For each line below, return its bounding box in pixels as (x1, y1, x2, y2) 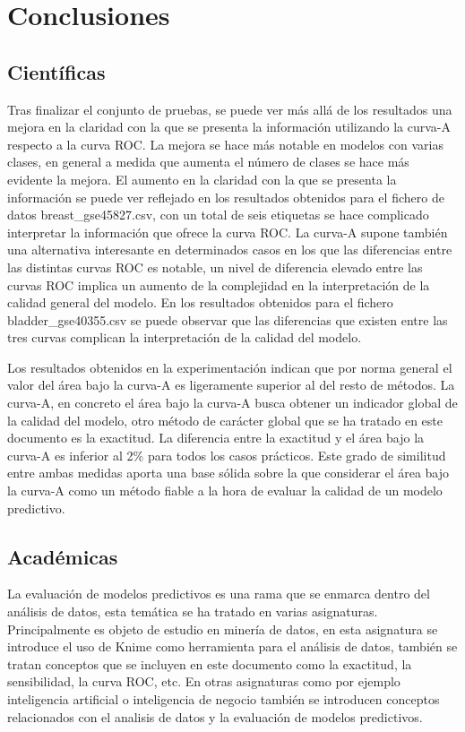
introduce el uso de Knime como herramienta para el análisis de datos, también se (7, 637, 458, 656)
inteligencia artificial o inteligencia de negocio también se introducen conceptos (7, 690, 440, 708)
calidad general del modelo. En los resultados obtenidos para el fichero (7, 293, 393, 312)
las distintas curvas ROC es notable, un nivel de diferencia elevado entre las (7, 257, 423, 276)
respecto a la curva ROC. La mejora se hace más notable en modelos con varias (7, 134, 443, 153)
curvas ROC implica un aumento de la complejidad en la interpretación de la (7, 275, 430, 294)
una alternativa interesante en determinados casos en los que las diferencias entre (7, 240, 452, 259)
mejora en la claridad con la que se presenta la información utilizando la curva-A (7, 117, 452, 136)
